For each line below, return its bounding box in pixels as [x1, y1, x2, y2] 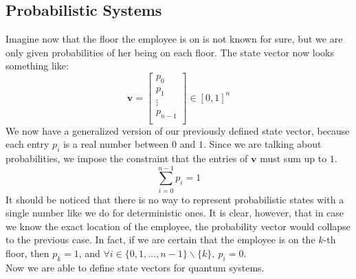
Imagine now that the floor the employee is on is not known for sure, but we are [5, 32, 343, 46]
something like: [5, 58, 69, 73]
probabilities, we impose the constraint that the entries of [5, 150, 248, 165]
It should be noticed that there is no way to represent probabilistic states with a [5, 192, 344, 206]
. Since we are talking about [203, 137, 322, 151]
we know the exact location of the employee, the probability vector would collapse [5, 219, 351, 233]
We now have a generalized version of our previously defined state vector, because [5, 123, 350, 137]
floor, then [5, 246, 49, 260]
